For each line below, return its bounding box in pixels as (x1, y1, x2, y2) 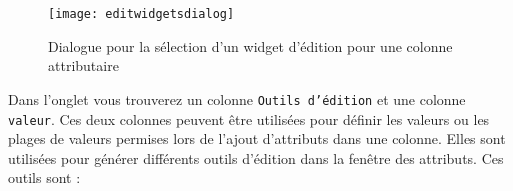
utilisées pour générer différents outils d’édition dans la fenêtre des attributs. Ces (8, 147, 504, 168)
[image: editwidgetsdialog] (48, 7, 235, 21)
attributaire (48, 55, 119, 76)
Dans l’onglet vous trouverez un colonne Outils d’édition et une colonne (8, 88, 466, 109)
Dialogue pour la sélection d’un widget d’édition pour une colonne (48, 35, 453, 56)
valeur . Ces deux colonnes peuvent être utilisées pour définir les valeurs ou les (8, 108, 490, 129)
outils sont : (8, 167, 81, 188)
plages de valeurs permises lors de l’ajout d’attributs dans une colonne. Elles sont (8, 128, 506, 149)
